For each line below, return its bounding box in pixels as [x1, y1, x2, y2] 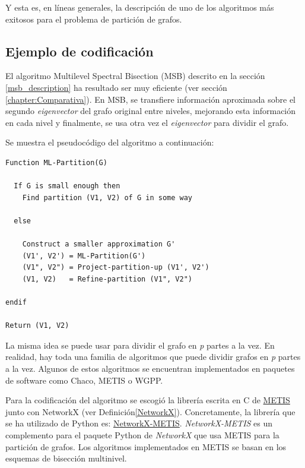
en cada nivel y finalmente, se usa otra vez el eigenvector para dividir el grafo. [5, 116, 289, 128]
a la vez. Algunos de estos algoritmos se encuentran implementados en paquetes [5, 362, 295, 375]
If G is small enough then [14, 182, 120, 191]
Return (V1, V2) [5, 321, 69, 330]
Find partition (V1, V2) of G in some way [22, 193, 192, 202]
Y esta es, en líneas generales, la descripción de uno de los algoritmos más [5, 1, 274, 13]
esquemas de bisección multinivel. [5, 452, 127, 464]
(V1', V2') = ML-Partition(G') [22, 251, 146, 260]
